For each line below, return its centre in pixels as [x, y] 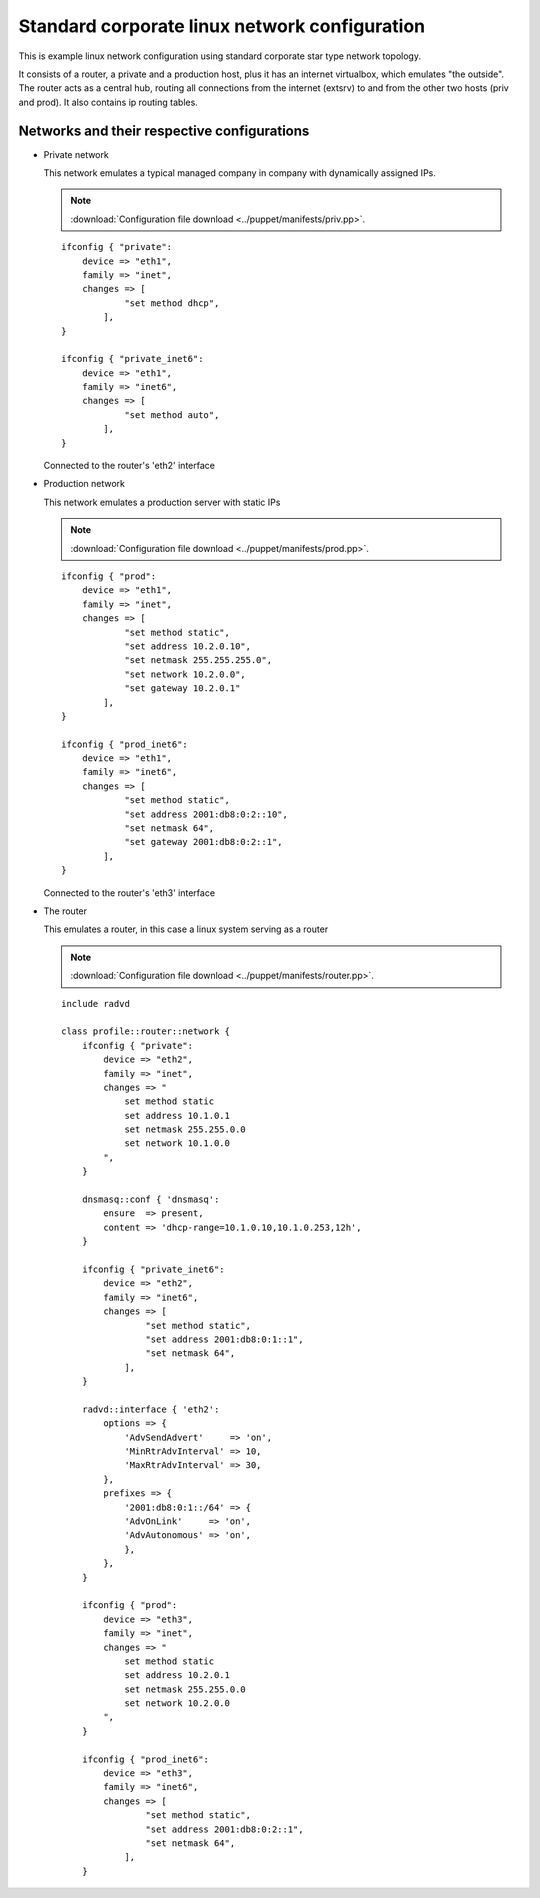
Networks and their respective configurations [164, 130]
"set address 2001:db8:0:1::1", [224, 1339]
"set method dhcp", [172, 303]
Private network [76, 154]
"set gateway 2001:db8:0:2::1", [204, 842]
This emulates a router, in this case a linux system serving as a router [186, 929]
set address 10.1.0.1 [177, 1115]
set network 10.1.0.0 [177, 1143]
